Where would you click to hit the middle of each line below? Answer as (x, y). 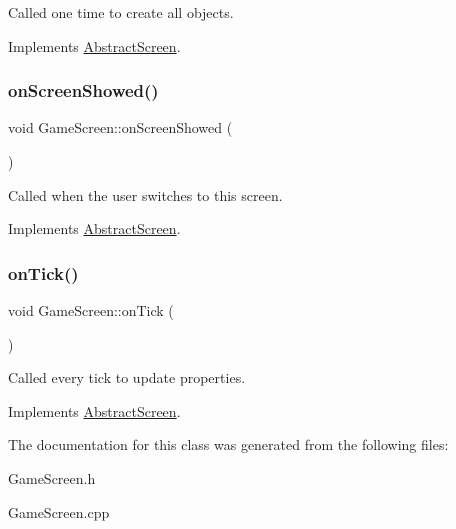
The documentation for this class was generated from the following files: (228, 444)
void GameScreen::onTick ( (91, 310)
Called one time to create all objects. (121, 12)
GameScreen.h (52, 477)
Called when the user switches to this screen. (145, 194)
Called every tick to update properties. (127, 377)
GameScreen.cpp (59, 511)
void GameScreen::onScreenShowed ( (120, 127)
